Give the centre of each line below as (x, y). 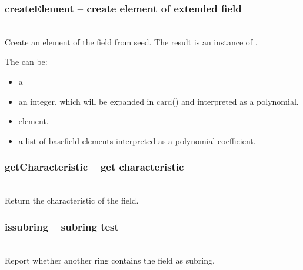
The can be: (26, 61)
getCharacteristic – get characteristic (94, 167)
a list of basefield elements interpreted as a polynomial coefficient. (137, 140)
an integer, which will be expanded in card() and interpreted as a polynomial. (159, 101)
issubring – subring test (62, 226)
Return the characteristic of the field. (72, 200)
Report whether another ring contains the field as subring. (110, 260)
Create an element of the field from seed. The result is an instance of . (131, 41)
